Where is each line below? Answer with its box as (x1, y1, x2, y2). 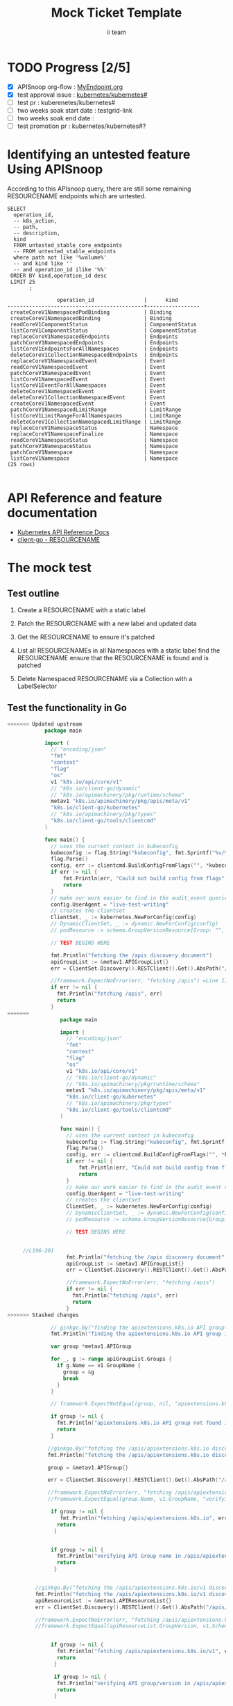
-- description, (13, 230, 60, 237)
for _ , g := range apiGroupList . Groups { (51, 1355, 172, 1363)
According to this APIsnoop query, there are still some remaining (7, 184, 191, 193)
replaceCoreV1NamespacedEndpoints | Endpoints (10, 333, 178, 340)
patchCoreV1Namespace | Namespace (10, 449, 178, 456)
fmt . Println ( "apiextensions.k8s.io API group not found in (56, 1419, 231, 1427)
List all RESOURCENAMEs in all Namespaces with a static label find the (17, 646, 221, 655)
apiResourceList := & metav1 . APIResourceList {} (35, 1597, 172, 1604)
